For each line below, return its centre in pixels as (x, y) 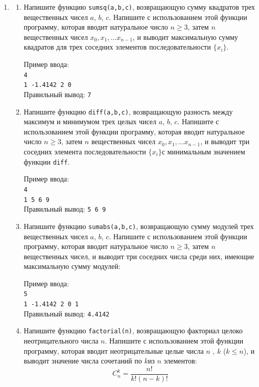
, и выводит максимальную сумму (185, 37)
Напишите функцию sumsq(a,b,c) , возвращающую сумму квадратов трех (139, 7)
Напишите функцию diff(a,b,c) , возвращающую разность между (128, 111)
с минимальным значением (203, 152)
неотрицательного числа (61, 341)
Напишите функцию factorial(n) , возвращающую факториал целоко (133, 331)
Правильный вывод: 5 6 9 (65, 209)
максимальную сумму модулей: (72, 266)
